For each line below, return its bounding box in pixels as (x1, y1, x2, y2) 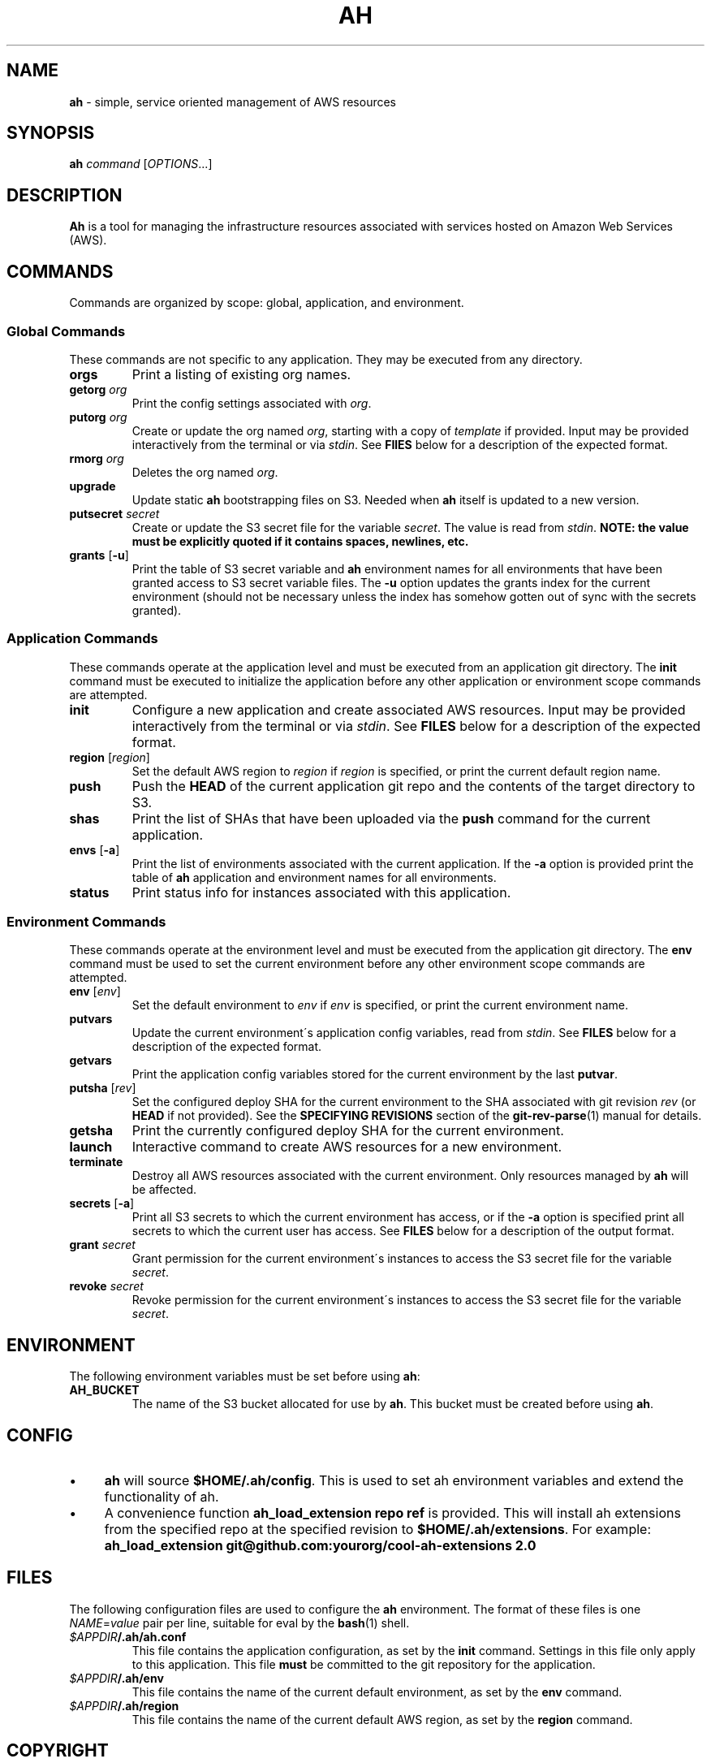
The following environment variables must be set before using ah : (69, 1369, 420, 1384)
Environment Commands (6, 914, 166, 930)
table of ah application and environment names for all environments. (131, 870, 497, 884)
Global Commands (6, 322, 126, 339)
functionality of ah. (104, 1489, 219, 1506)
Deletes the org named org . (131, 465, 278, 479)
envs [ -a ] (69, 842, 120, 857)
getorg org (69, 382, 127, 396)
